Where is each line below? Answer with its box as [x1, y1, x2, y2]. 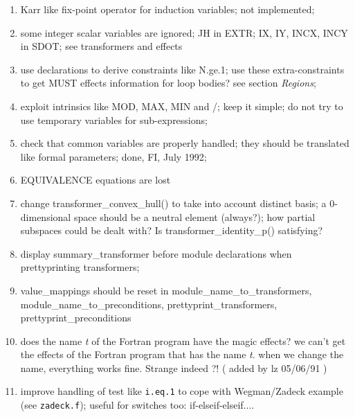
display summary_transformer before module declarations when [20, 246, 292, 260]
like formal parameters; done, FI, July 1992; [20, 149, 207, 163]
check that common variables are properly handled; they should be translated [20, 136, 349, 150]
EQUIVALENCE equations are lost [20, 172, 171, 187]
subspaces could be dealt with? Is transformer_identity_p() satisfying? [20, 223, 323, 238]
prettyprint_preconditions [20, 310, 131, 325]
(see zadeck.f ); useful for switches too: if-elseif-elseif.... [20, 398, 255, 412]
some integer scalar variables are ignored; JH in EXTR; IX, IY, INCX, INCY [20, 25, 348, 39]
